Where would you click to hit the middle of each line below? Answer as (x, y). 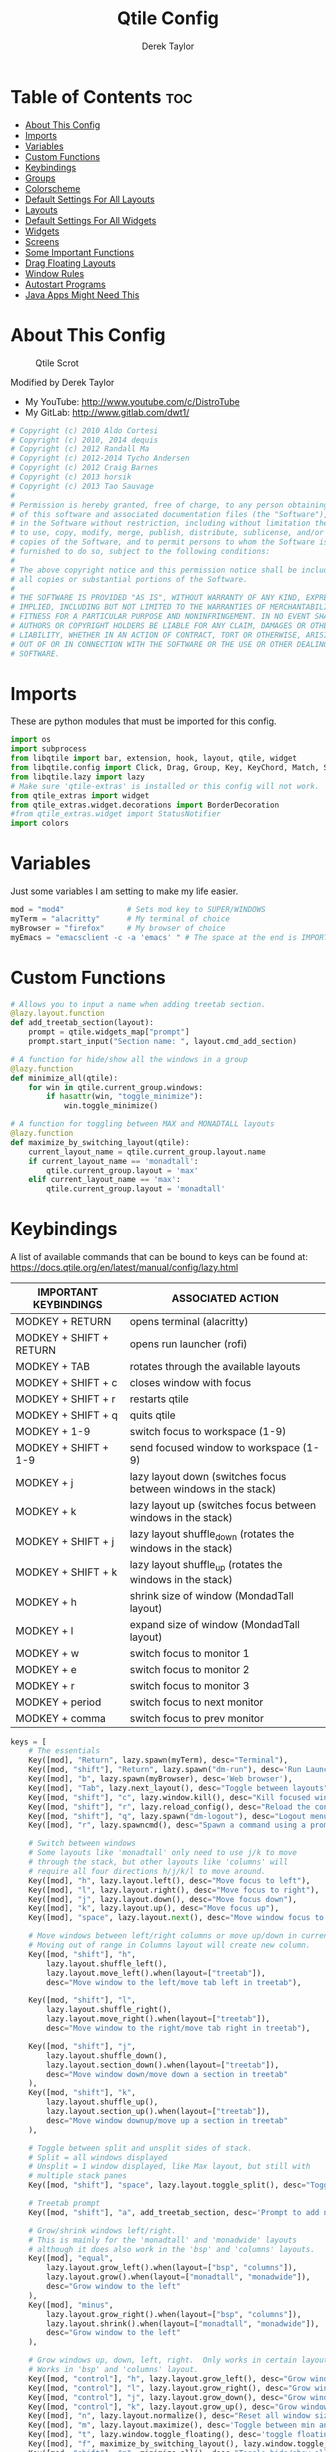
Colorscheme (52, 188)
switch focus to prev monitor (197, 1718)
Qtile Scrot (57, 363)
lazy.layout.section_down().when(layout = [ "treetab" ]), (163, 2065)
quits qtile (153, 1415)
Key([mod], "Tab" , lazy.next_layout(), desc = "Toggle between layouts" (178, 1788)
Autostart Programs (65, 284)
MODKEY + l (44, 1630)
